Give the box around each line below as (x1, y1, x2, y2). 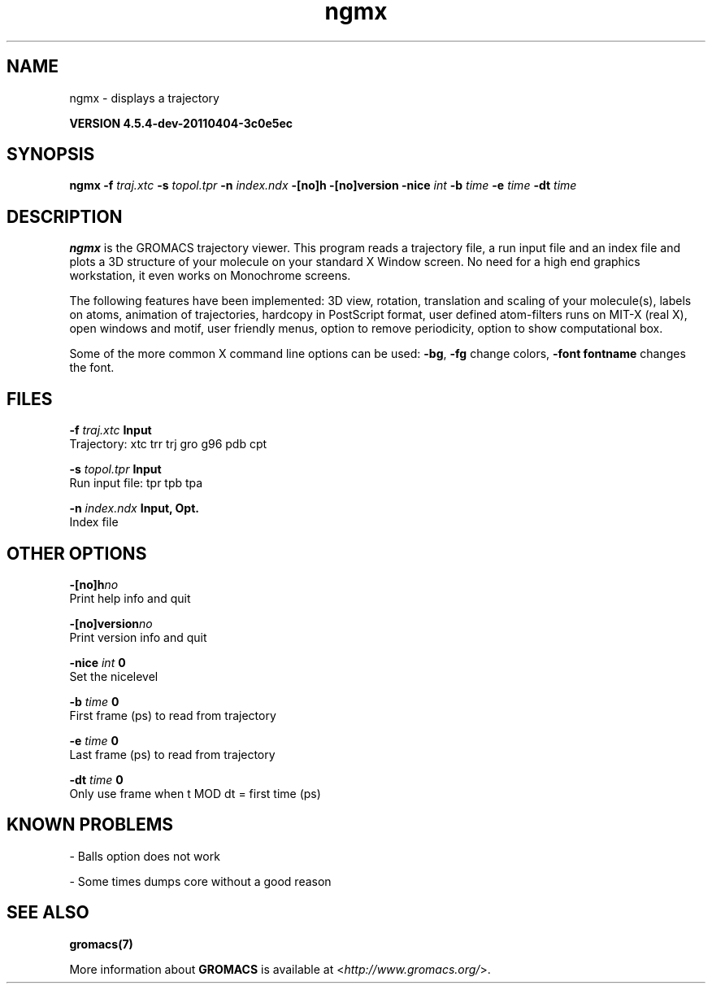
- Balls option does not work (69, 848, 220, 863)
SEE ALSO (7, 902, 89, 923)
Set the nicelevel (69, 669, 158, 683)
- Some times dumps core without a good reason (69, 874, 332, 888)
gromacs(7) (69, 936, 133, 951)
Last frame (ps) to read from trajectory (69, 747, 276, 761)
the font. (69, 360, 115, 375)
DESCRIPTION (7, 206, 123, 227)
